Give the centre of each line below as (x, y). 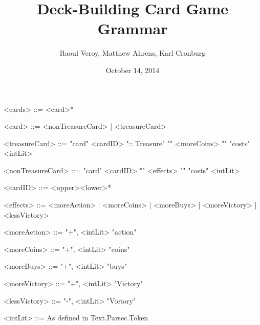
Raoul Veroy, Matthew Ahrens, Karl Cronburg (133, 53)
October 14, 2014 (133, 70)
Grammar (133, 28)
